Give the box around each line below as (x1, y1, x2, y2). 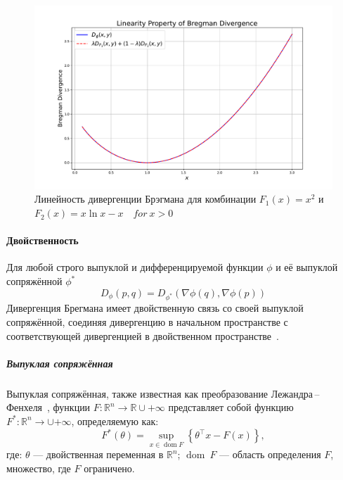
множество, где (6, 460, 71, 475)
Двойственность (6, 233, 79, 248)
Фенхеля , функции (6, 400, 91, 415)
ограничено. (84, 460, 135, 475)
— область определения (219, 447, 321, 462)
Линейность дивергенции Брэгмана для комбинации (34, 191, 257, 206)
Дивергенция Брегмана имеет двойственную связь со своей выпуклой (6, 301, 304, 315)
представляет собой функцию (168, 400, 294, 415)
